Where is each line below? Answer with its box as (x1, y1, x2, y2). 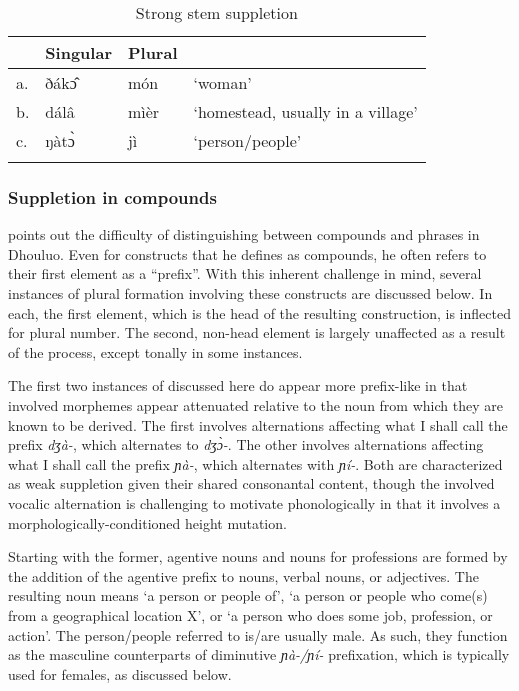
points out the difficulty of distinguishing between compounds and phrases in (8, 224, 480, 245)
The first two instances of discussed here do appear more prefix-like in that (8, 375, 468, 396)
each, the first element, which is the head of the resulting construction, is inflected (8, 302, 511, 323)
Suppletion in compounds (8, 184, 217, 209)
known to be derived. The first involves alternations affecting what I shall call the (8, 414, 508, 435)
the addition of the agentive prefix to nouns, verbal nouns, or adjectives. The (8, 565, 479, 586)
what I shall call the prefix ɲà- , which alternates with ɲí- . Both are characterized (8, 453, 503, 474)
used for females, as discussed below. (8, 663, 232, 684)
